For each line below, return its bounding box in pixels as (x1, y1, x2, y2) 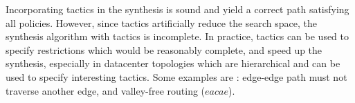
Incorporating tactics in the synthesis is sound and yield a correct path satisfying (6, 2, 349, 16)
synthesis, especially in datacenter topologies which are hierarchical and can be (6, 56, 340, 71)
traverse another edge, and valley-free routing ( (6, 83, 206, 97)
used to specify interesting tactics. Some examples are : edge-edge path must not (6, 69, 347, 84)
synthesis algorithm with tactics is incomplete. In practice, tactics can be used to (6, 29, 349, 44)
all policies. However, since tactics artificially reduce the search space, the (6, 15, 318, 30)
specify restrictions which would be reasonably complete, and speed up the (6, 42, 322, 57)
